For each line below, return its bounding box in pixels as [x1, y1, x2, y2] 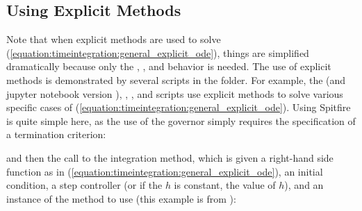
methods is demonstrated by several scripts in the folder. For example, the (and [6, 72, 346, 87]
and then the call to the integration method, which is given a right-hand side [6, 150, 334, 164]
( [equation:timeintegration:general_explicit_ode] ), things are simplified [6, 45, 309, 60]
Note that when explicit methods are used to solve [6, 32, 221, 47]
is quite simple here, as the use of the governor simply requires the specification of [6, 113, 356, 128]
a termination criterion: [6, 127, 106, 142]
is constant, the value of [174, 178, 276, 192]
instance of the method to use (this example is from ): [6, 191, 236, 205]
